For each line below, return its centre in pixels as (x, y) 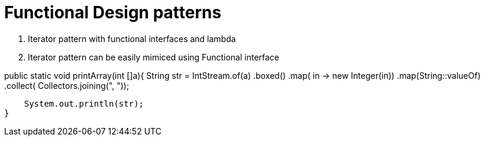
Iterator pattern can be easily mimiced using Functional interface (154, 57)
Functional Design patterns (113, 12)
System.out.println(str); (84, 103)
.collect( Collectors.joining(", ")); (67, 85)
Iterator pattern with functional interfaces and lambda (132, 39)
